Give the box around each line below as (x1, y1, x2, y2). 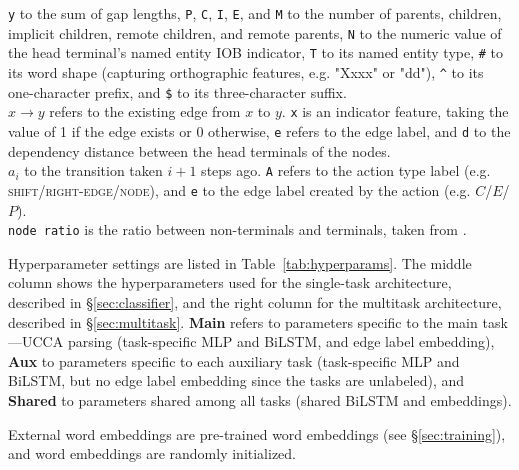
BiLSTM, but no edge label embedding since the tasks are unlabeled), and (8, 370, 465, 391)
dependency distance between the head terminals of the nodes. (8, 140, 391, 161)
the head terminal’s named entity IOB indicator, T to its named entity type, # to (8, 42, 504, 63)
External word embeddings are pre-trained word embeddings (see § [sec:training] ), (8, 423, 506, 444)
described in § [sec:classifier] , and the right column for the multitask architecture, (8, 291, 502, 312)
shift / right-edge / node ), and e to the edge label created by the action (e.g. (8, 179, 471, 200)
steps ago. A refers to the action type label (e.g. (201, 160, 491, 181)
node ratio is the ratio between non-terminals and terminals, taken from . (8, 219, 467, 240)
